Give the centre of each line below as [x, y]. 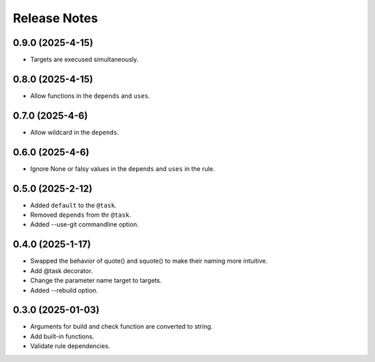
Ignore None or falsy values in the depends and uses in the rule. [123, 168]
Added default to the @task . [74, 205]
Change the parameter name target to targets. [96, 281]
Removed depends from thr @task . [81, 215]
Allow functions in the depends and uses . [90, 96]
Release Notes [56, 18]
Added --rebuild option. [64, 290]
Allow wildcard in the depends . [75, 132]
